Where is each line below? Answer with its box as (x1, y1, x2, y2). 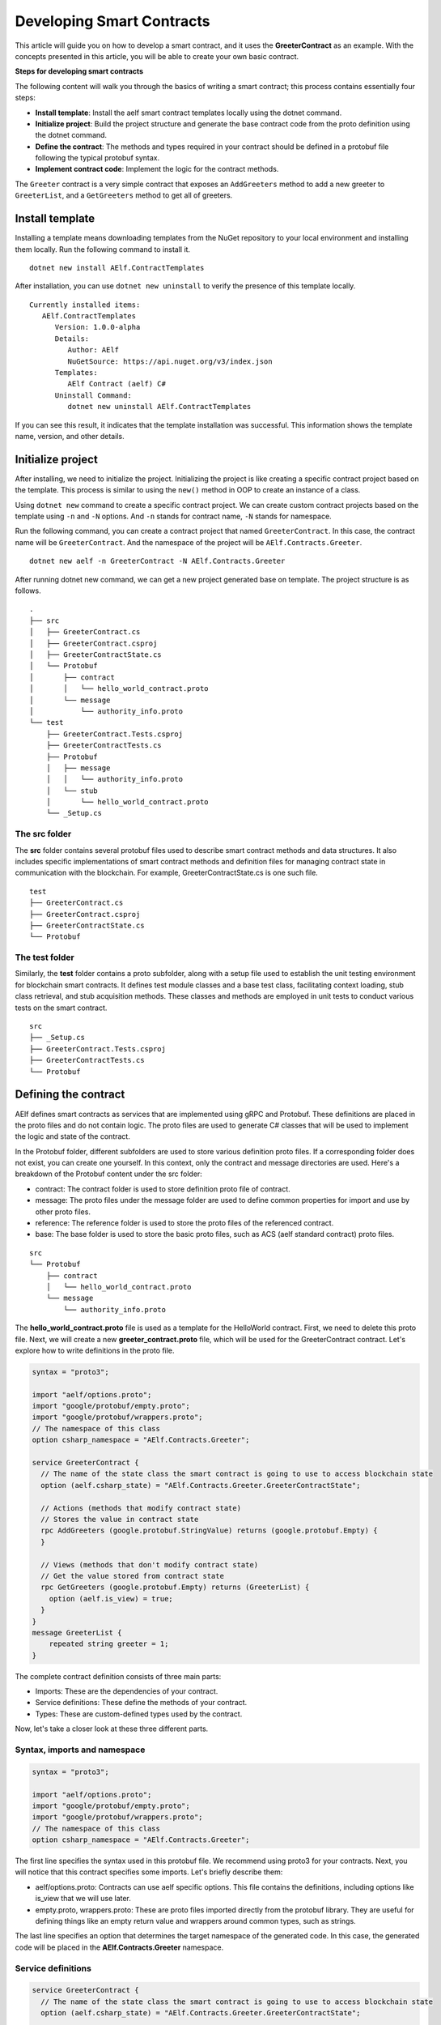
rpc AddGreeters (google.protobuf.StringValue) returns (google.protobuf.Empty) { (40, 1526, 378, 1535)
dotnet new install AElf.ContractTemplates (29, 263, 205, 272)
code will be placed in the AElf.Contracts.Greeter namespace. (15, 1942, 224, 1952)
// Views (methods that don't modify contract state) (40, 1560, 259, 1569)
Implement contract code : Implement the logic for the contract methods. (35, 164, 279, 174)
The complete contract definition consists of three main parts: (15, 1671, 222, 1681)
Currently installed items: (29, 300, 141, 309)
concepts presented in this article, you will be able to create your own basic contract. (15, 51, 299, 61)
